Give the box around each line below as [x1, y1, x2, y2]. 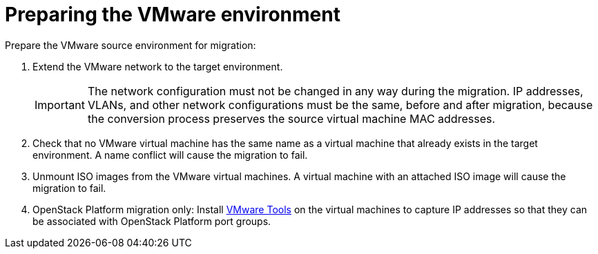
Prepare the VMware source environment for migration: [5, 39, 256, 51]
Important [35, 97, 85, 112]
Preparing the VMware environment [5, 3, 340, 26]
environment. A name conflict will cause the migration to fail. [32, 148, 308, 161]
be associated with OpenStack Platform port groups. [32, 215, 271, 227]
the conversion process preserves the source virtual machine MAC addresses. [87, 111, 496, 126]
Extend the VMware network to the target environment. [32, 60, 283, 72]
